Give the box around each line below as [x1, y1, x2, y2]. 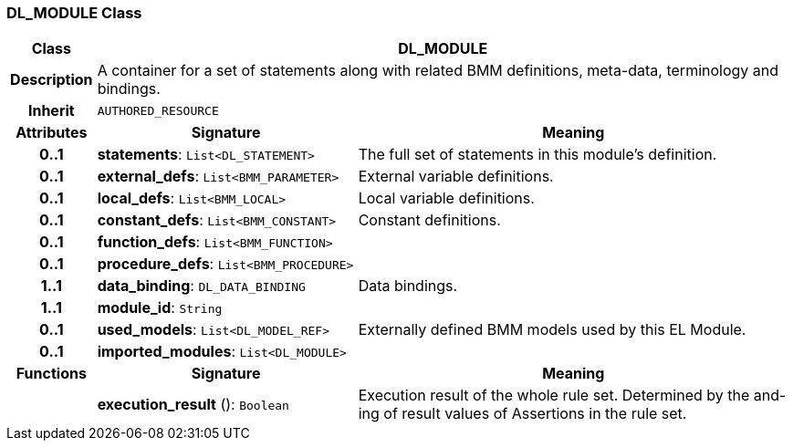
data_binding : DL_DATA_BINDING [97, 276, 306, 296]
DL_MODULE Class [6, 4, 142, 22]
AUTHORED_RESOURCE [97, 103, 219, 118]
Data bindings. [358, 276, 458, 296]
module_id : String [97, 298, 223, 318]
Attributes [16, 123, 88, 142]
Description [10, 70, 93, 89]
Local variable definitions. [358, 189, 535, 208]
